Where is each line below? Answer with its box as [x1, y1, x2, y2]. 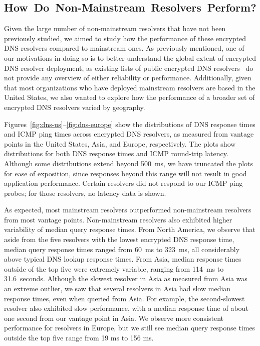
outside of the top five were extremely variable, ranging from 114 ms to [4, 263, 224, 274]
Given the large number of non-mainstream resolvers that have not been [4, 23, 226, 34]
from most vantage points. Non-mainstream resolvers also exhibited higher [4, 214, 232, 224]
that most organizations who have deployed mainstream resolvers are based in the [4, 82, 255, 92]
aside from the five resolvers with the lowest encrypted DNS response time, [4, 234, 234, 245]
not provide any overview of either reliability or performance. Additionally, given [4, 72, 251, 83]
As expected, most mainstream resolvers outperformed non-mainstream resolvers [4, 204, 251, 215]
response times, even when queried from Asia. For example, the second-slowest [4, 293, 245, 303]
